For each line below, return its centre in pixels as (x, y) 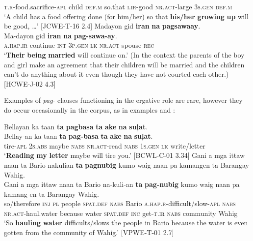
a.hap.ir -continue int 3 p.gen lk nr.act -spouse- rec (79, 45)
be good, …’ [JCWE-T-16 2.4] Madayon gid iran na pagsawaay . (102, 26)
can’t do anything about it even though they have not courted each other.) (116, 74)
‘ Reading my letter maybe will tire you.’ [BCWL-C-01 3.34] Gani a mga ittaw (125, 155)
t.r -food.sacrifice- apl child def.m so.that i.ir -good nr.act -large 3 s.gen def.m (118, 6)
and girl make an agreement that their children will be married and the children (124, 64)
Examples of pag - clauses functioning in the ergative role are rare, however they (123, 100)
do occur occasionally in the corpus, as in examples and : (89, 109)
